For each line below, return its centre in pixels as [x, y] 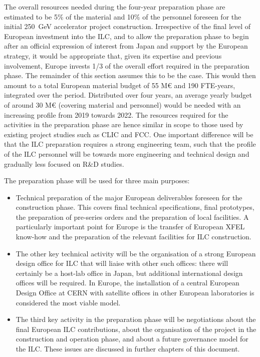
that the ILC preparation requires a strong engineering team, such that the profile [130, 144]
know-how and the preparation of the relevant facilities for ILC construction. [134, 237]
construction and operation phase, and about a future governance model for [132, 339]
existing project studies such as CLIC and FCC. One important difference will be [129, 134]
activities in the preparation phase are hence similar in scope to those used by [124, 124]
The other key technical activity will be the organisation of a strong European [136, 253]
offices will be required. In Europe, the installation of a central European [127, 283]
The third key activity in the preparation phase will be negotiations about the [136, 319]
